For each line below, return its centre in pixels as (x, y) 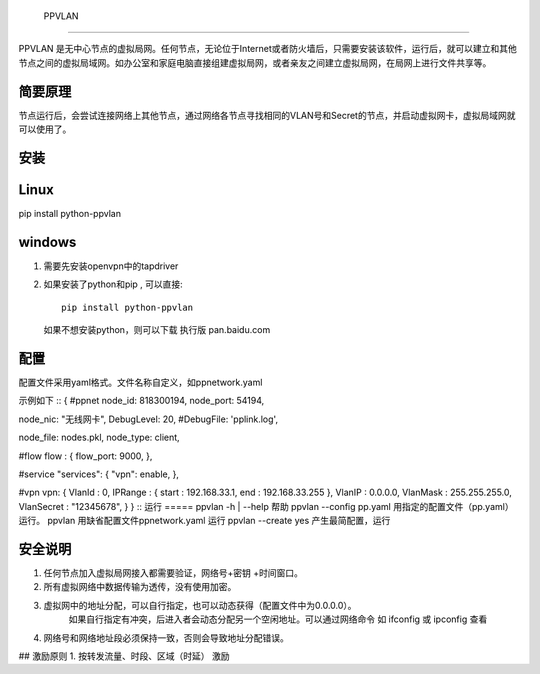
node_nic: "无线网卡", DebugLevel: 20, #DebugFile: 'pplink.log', (148, 419)
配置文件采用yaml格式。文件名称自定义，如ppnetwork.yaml (140, 382)
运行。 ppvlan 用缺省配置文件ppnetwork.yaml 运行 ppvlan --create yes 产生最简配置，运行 (204, 521)
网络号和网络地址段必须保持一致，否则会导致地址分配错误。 (166, 637)
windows (47, 241)
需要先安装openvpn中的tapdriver (111, 266)
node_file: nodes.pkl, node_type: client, (99, 437)
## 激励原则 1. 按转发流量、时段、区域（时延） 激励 (124, 656)
